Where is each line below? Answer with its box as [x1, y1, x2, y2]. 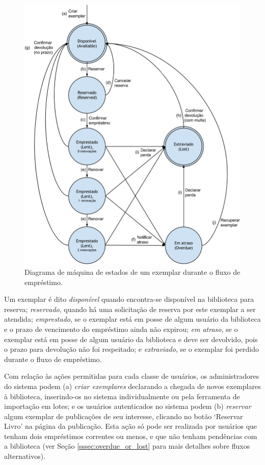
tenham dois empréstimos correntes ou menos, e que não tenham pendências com [4, 430, 257, 441]
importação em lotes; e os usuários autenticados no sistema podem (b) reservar [4, 401, 251, 411]
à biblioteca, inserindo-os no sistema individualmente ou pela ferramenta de [4, 391, 240, 401]
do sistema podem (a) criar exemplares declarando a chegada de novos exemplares [4, 380, 261, 391]
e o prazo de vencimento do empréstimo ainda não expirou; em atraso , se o [4, 323, 238, 334]
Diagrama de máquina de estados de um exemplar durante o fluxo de [24, 266, 241, 277]
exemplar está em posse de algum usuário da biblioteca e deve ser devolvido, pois [4, 333, 258, 344]
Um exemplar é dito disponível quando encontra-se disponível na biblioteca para [4, 294, 254, 304]
